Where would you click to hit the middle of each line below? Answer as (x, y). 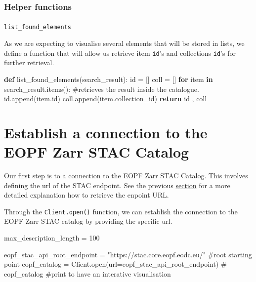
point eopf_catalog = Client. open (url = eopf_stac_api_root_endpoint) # (115, 264)
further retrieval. (29, 62)
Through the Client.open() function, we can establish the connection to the (121, 211)
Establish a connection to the (106, 132)
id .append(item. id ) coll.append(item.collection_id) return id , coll (106, 99)
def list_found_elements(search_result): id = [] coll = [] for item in (108, 79)
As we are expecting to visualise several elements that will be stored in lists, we (124, 43)
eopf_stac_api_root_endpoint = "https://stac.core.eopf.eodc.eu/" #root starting (128, 254)
